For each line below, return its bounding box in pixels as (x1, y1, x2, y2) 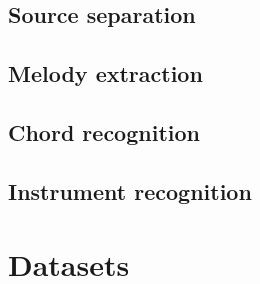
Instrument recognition (8, 175, 252, 206)
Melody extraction (8, 58, 203, 89)
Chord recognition (8, 116, 200, 147)
